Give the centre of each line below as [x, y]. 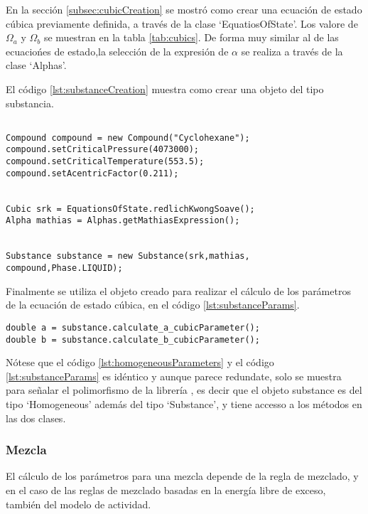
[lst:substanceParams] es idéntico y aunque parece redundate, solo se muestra [174, 376]
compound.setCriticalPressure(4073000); [103, 150]
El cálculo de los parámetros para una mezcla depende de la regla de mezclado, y [182, 476]
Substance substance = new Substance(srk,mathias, [128, 256]
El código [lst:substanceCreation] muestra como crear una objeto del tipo [165, 89]
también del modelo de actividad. [79, 504]
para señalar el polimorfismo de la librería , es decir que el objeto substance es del [184, 390]
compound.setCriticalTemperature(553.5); [105, 162]
